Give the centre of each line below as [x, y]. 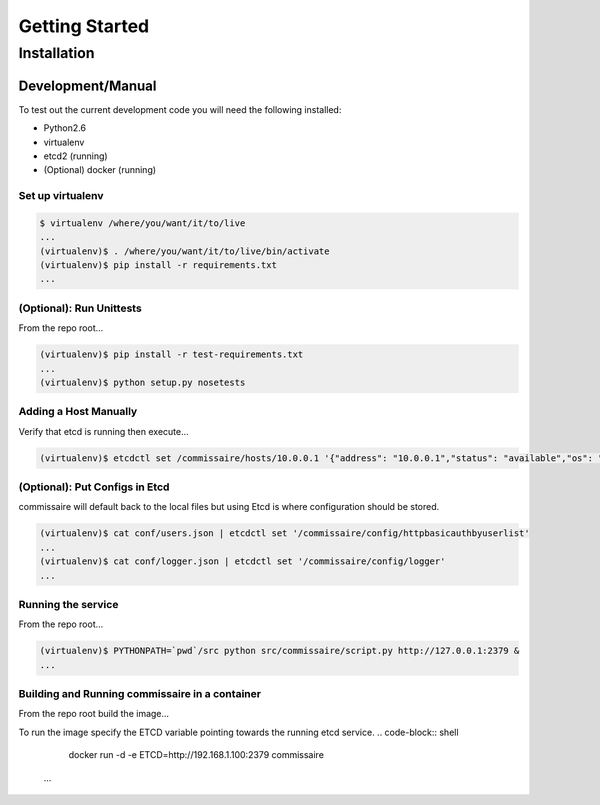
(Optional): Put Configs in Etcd [94, 487]
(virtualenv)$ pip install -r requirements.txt [158, 265]
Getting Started [84, 26]
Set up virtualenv [61, 196]
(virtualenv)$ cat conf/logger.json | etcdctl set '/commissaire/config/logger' [242, 561]
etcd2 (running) [76, 156]
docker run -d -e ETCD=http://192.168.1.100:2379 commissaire [196, 755]
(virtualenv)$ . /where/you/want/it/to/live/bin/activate [184, 251]
